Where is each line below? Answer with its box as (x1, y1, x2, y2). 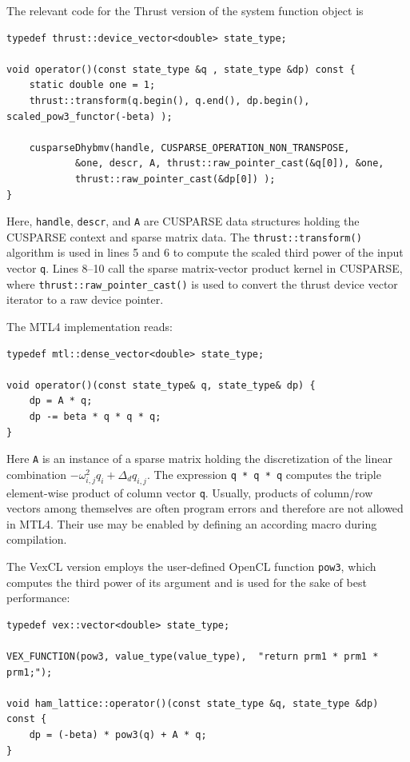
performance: (6, 589, 70, 606)
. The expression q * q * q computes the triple (146, 465, 381, 482)
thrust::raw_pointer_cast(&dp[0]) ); (74, 173, 276, 185)
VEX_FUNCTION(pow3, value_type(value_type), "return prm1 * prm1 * (6, 651, 379, 663)
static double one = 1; (29, 79, 156, 91)
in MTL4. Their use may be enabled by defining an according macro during (6, 515, 377, 532)
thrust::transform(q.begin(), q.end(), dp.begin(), (29, 94, 310, 106)
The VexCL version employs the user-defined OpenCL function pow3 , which (6, 557, 376, 574)
